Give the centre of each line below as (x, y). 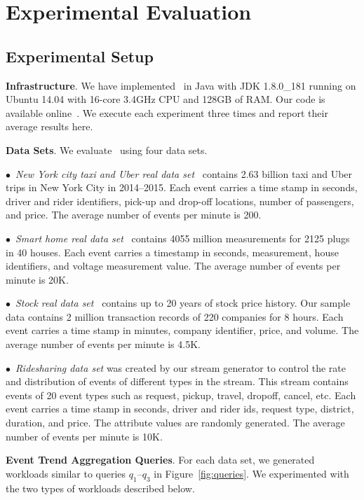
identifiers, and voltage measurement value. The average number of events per (173, 266)
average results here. (49, 126)
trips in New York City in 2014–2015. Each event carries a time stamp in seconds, (182, 187)
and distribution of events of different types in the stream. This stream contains (177, 381)
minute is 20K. (37, 279)
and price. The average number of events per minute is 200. (134, 215)
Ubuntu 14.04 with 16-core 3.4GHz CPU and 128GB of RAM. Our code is (166, 99)
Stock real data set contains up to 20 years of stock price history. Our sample (183, 303)
